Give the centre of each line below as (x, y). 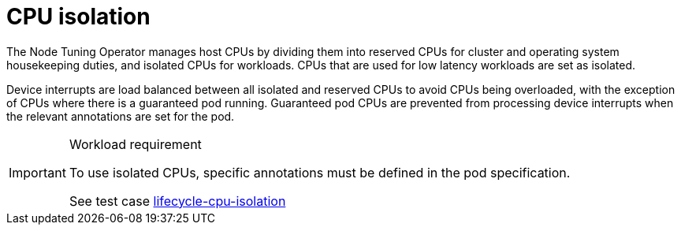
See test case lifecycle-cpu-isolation (177, 201)
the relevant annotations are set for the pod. (121, 116)
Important (37, 172)
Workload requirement (135, 144)
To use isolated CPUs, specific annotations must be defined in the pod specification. (320, 172)
